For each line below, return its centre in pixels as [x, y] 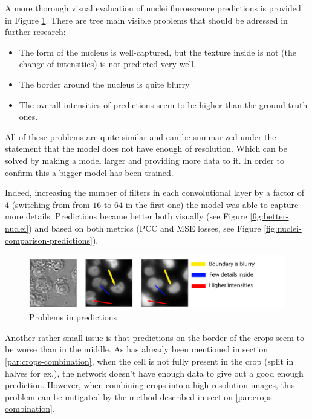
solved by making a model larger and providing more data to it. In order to [145, 160]
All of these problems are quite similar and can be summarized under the [141, 136]
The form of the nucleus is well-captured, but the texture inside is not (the [158, 52]
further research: [35, 32]
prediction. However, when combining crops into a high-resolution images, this [150, 385]
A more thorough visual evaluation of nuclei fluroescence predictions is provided [153, 8]
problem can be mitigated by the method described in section [119, 396]
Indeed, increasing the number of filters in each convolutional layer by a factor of [155, 193]
